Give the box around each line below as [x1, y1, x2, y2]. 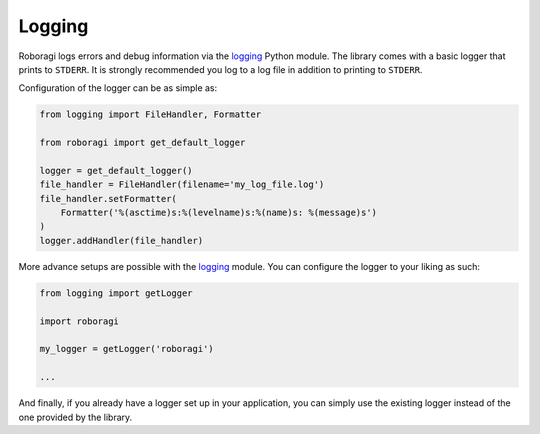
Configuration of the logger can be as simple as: [18, 82, 218, 94]
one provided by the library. [18, 411, 133, 423]
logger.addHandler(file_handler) [39, 235, 204, 246]
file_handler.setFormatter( [39, 193, 177, 204]
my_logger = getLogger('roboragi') [39, 343, 214, 355]
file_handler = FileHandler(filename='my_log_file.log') [39, 179, 325, 190]
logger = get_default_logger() [39, 165, 194, 176]
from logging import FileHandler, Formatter [39, 109, 262, 120]
